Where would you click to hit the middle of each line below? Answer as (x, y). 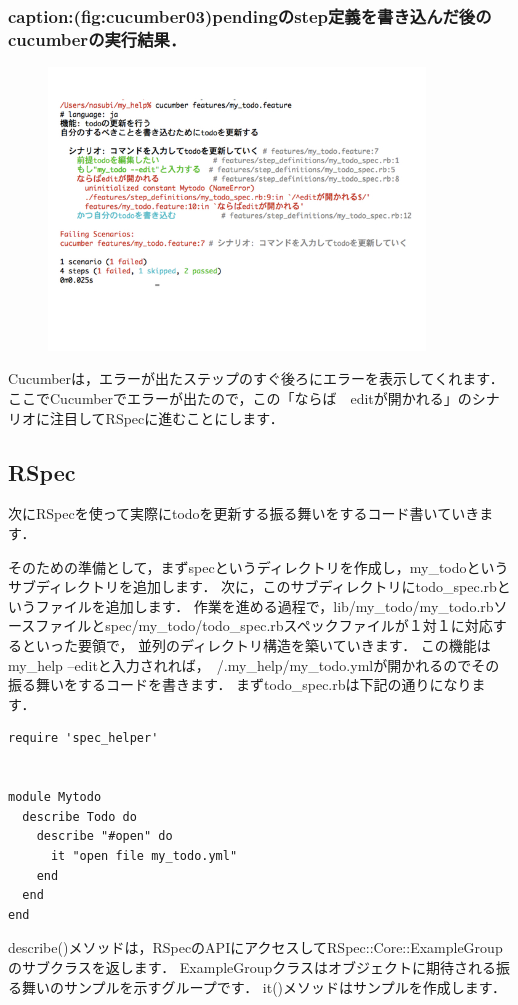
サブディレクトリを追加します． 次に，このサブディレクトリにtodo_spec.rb (252, 586)
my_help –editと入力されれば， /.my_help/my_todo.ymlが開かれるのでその (254, 664)
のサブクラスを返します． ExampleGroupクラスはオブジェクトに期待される (252, 966)
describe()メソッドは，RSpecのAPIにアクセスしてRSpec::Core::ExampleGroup (255, 947)
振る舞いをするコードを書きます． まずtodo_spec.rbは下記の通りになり (240, 684)
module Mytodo (55, 797)
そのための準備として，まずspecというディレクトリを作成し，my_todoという (258, 566)
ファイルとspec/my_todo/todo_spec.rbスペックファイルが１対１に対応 (264, 625)
